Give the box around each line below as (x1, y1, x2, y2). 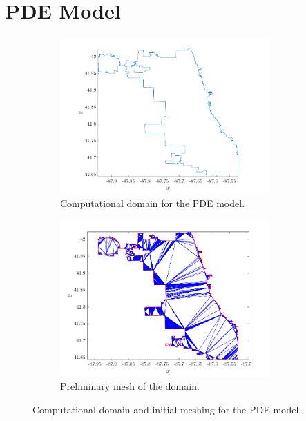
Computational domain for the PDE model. (60, 196, 245, 210)
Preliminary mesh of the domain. (60, 379, 200, 393)
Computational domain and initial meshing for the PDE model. (32, 402, 302, 417)
